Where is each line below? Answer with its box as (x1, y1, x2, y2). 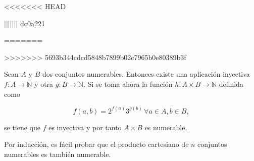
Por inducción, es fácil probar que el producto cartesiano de (4, 139, 189, 149)
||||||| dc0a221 (4, 18, 45, 28)
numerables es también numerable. (4, 148, 111, 159)
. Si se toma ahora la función (83, 78, 173, 89)
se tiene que (4, 122, 41, 132)
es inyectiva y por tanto (48, 122, 122, 132)
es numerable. (144, 122, 187, 132)
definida (219, 78, 243, 89)
